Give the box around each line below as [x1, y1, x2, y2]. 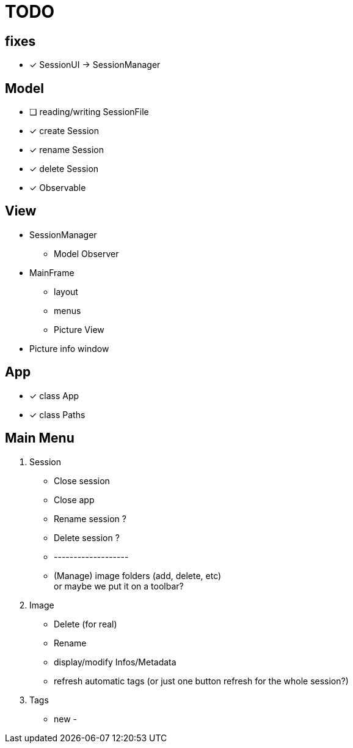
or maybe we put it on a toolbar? [54, 580, 184, 591]
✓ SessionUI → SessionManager [29, 59, 161, 70]
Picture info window [29, 343, 109, 354]
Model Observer [54, 248, 119, 259]
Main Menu [5, 430, 75, 446]
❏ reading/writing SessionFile [29, 107, 149, 118]
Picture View [54, 324, 104, 335]
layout [54, 286, 78, 297]
